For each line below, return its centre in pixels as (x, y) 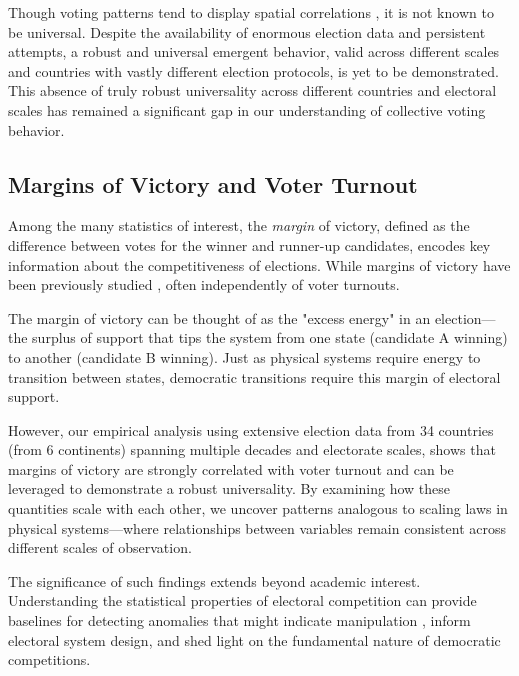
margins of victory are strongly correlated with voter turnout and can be (231, 468)
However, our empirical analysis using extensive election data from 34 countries (251, 429)
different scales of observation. (100, 547)
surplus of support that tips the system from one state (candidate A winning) (270, 337)
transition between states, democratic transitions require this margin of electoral (254, 376)
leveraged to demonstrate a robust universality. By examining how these (229, 488)
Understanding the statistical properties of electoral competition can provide (242, 600)
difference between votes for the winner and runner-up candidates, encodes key (249, 244)
